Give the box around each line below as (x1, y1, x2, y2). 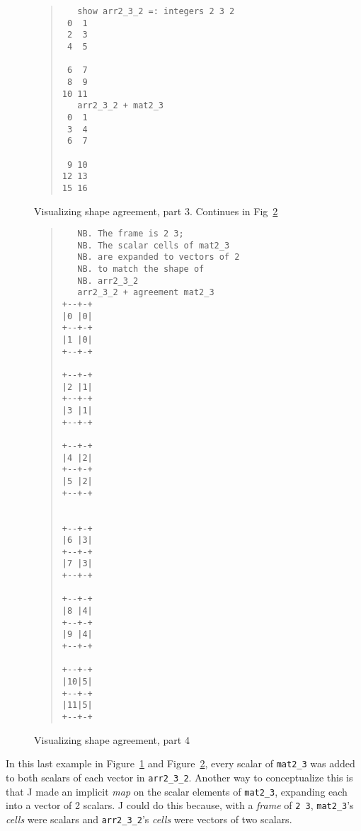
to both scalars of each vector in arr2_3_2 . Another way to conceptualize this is (6, 769, 353, 784)
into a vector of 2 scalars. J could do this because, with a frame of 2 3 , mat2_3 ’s (6, 798, 354, 813)
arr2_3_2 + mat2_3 (77, 101, 164, 111)
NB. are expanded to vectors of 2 (77, 252, 240, 263)
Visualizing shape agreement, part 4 (34, 732, 190, 747)
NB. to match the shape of (77, 264, 205, 275)
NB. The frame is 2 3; (77, 229, 184, 239)
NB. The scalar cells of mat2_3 (77, 240, 230, 251)
